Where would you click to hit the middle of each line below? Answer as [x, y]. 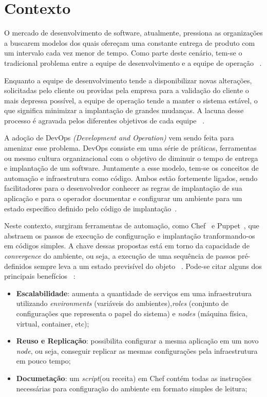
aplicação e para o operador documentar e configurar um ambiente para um [123, 198]
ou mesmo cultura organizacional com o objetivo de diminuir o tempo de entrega [131, 158]
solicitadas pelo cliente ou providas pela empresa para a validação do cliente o [127, 90]
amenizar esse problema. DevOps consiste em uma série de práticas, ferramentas [130, 148]
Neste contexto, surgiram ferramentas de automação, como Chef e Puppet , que [132, 225]
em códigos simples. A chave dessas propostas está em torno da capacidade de [127, 246]
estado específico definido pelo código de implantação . [91, 208]
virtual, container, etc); [53, 323]
